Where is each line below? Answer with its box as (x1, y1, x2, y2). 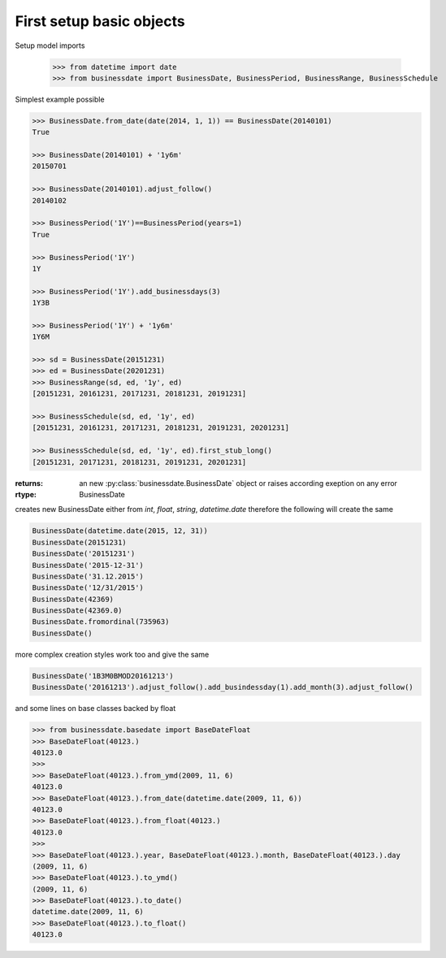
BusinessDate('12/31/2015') (32, 583, 144, 592)
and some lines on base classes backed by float (15, 704, 176, 713)
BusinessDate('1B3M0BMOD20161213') (32, 671, 174, 680)
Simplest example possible (15, 94, 105, 104)
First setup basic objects (15, 12, 186, 30)
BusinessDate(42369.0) (32, 606, 123, 615)
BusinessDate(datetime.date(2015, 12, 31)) (32, 527, 209, 535)
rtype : (15, 489, 37, 499)
